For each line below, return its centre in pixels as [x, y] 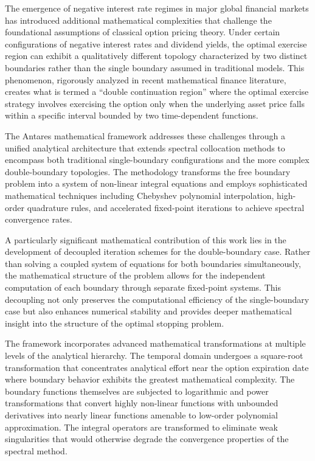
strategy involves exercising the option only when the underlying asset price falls [155, 103]
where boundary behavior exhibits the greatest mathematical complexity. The [150, 379]
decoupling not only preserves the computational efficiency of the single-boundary [157, 299]
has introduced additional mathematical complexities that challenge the [138, 20]
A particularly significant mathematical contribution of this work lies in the [146, 239]
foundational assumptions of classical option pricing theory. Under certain [143, 32]
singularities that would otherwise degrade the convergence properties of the [147, 439]
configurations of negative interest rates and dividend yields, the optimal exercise [156, 43]
